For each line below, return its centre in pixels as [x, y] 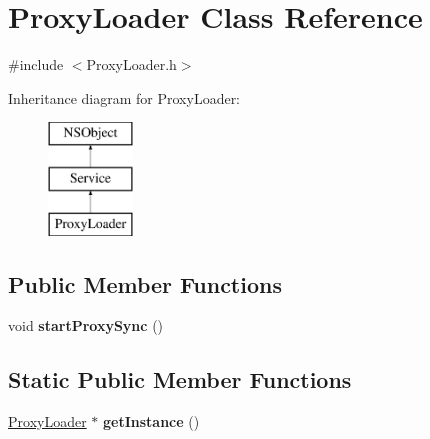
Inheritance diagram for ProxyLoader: [124, 97]
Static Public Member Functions [180, 379]
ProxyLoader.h [131, 64]
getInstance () [151, 421]
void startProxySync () [86, 325]
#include [36, 64]
